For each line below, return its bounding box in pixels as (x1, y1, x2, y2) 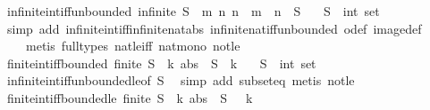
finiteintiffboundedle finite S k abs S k (6, 88, 253, 106)
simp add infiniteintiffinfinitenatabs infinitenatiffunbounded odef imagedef (6, 19, 422, 37)
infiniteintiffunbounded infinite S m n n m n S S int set (6, 2, 380, 20)
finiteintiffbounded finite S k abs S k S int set (6, 53, 316, 72)
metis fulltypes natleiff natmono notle (25, 36, 240, 55)
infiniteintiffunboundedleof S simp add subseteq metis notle (6, 71, 355, 90)
